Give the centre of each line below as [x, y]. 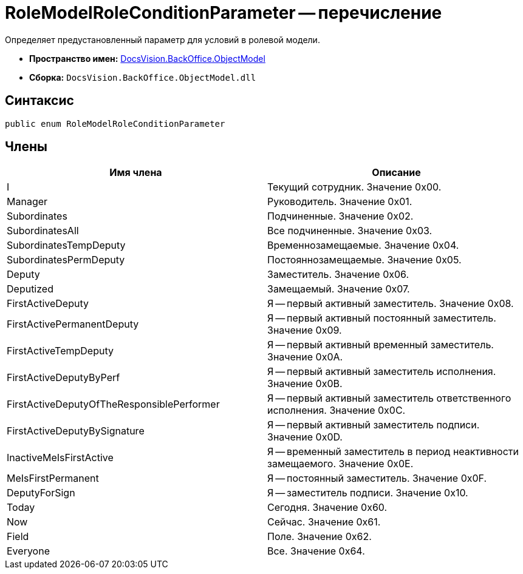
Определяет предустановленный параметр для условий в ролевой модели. [162, 39]
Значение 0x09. [305, 330]
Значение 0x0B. [305, 384]
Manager [27, 202]
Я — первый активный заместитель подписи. [374, 425]
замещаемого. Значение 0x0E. [340, 464]
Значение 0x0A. [305, 357]
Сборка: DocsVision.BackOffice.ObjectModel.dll [143, 77]
